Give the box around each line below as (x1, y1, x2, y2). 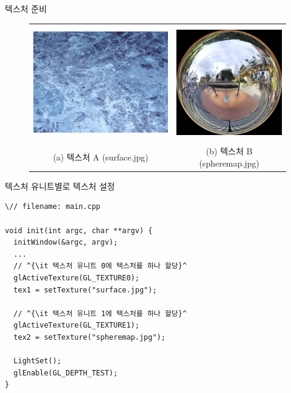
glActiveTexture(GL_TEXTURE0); (13, 274, 139, 282)
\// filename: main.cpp (5, 202, 101, 211)
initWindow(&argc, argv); (13, 238, 118, 247)
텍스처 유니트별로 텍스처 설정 (5, 179, 115, 192)
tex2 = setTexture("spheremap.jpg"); (13, 332, 166, 342)
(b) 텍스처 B (206, 145, 253, 157)
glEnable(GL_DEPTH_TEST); (13, 368, 118, 377)
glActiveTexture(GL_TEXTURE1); (13, 321, 139, 330)
